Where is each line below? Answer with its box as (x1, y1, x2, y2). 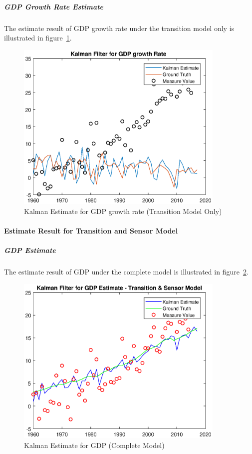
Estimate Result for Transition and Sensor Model (4, 225, 178, 235)
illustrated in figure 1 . (4, 32, 72, 43)
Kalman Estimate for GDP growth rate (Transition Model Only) (24, 205, 222, 216)
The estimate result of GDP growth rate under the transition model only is (4, 22, 235, 33)
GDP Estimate (4, 245, 56, 255)
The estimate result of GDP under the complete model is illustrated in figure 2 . (4, 266, 249, 277)
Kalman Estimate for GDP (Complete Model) (24, 439, 165, 450)
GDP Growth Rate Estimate (4, 1, 104, 11)
